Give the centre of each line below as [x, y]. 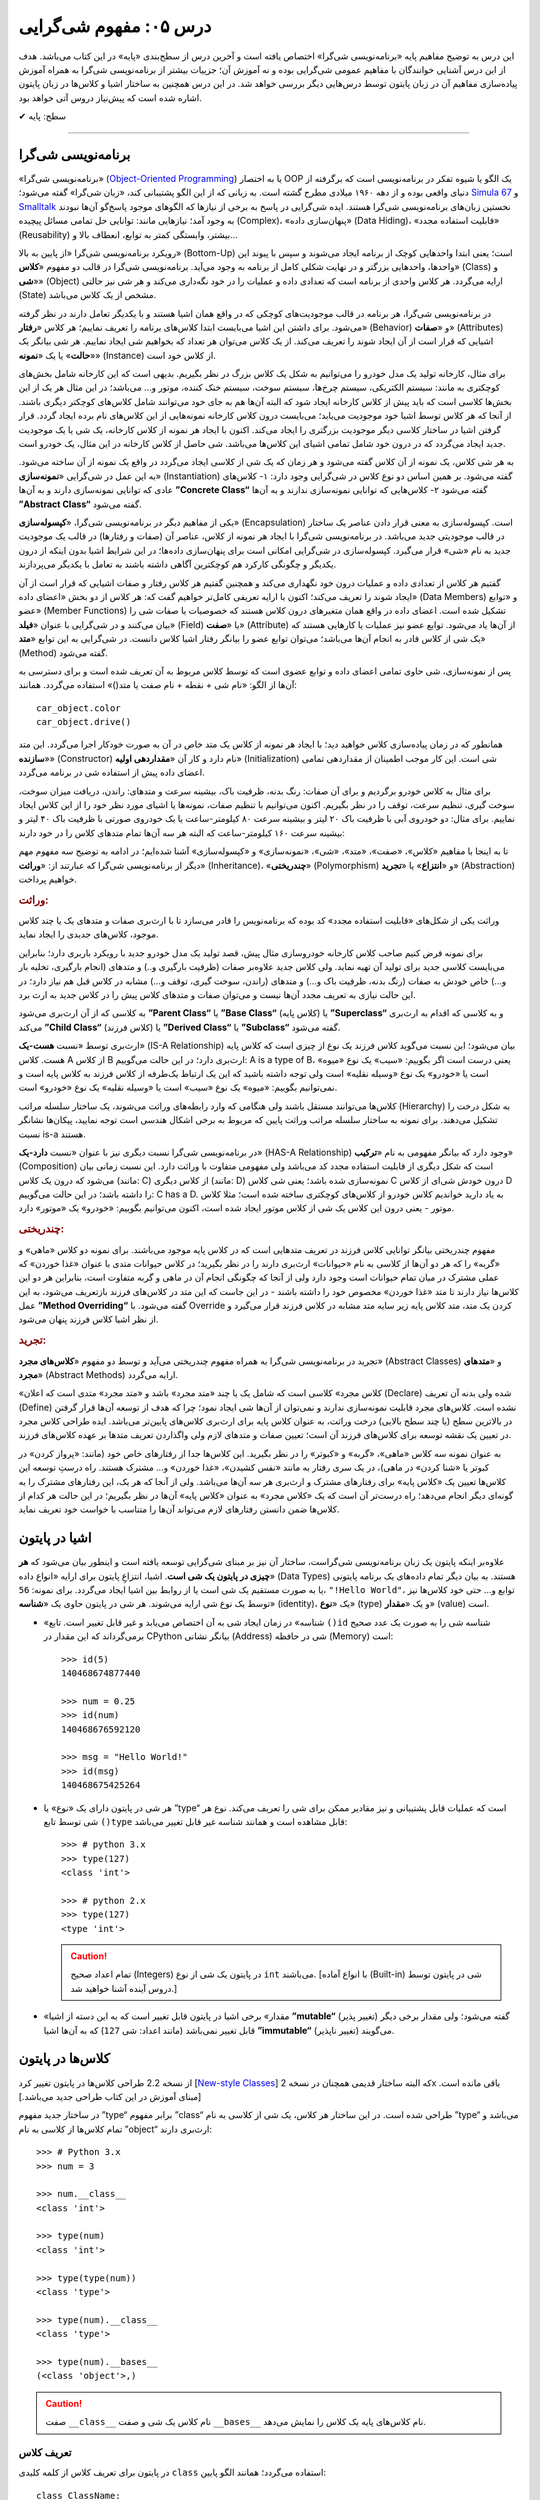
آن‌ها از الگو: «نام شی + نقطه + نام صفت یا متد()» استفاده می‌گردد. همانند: [157, 685]
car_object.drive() [84, 722]
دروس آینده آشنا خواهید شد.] [124, 1988]
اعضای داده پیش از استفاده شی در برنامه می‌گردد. [111, 772]
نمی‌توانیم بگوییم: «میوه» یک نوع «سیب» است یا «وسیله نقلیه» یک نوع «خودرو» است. [178, 1087]
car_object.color [78, 708]
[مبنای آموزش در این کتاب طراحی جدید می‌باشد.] [110, 2096]
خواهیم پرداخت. [47, 879]
